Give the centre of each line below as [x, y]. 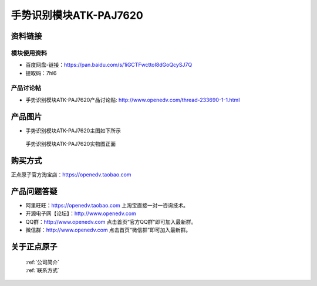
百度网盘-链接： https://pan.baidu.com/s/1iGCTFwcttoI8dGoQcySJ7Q [109, 65]
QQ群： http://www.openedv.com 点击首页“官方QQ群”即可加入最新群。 [111, 222]
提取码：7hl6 [41, 73]
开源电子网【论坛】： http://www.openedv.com [81, 213]
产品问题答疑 [34, 191]
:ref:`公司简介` [43, 262]
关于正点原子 [34, 246]
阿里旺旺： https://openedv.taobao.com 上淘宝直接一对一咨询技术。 [107, 205]
